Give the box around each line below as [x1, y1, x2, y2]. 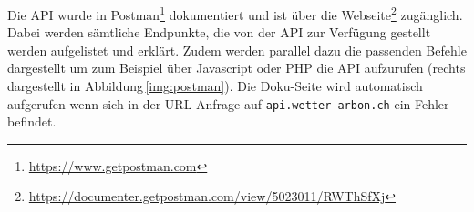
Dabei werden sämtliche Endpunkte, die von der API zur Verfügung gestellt [7, 23, 431, 42]
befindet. [7, 112, 57, 131]
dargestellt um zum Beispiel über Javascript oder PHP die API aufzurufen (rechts [7, 58, 466, 77]
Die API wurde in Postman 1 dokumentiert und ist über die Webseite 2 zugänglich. [7, 3, 463, 24]
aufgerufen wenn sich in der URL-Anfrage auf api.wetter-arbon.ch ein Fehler [7, 94, 449, 113]
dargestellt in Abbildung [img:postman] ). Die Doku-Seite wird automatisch [7, 76, 423, 96]
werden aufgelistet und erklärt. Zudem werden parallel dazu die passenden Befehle [7, 40, 467, 59]
